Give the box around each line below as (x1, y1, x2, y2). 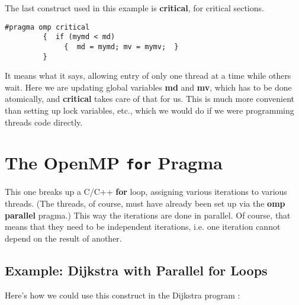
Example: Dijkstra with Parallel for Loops (5, 261, 268, 279)
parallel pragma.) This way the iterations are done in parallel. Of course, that (5, 208, 291, 221)
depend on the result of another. (5, 232, 122, 244)
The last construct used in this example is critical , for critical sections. (5, 2, 264, 14)
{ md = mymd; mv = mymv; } (64, 42, 179, 51)
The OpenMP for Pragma (5, 150, 223, 175)
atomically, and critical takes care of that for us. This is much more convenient (5, 92, 295, 105)
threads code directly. (5, 115, 83, 128)
